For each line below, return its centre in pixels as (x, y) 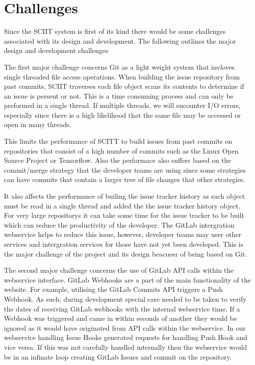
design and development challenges (56, 50)
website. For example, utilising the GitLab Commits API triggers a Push (114, 289)
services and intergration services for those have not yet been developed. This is (124, 244)
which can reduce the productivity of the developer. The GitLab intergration (119, 224)
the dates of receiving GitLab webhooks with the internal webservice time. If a (122, 308)
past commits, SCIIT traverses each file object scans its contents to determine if (124, 86)
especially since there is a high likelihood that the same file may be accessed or (123, 115)
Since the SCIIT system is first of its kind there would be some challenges (115, 31)
